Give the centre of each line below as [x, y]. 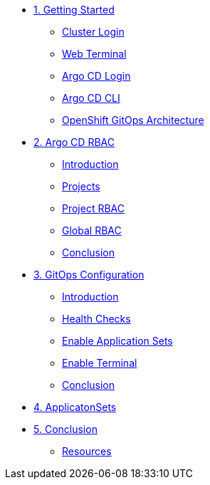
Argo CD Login [96, 76]
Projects [81, 186]
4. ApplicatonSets [75, 407]
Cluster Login [93, 32]
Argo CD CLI [91, 98]
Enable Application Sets [117, 341]
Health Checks [96, 319]
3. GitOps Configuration [89, 275]
